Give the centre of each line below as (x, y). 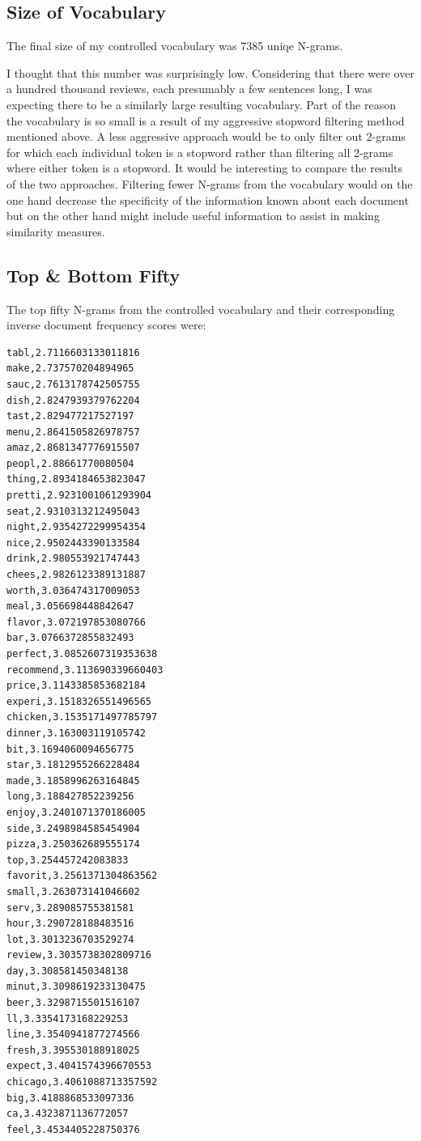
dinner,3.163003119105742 (76, 733)
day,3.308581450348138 (68, 971)
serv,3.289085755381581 (70, 908)
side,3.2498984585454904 (73, 828)
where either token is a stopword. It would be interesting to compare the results (205, 168)
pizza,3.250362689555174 (73, 844)
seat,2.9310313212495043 (73, 511)
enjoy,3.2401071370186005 (76, 812)
